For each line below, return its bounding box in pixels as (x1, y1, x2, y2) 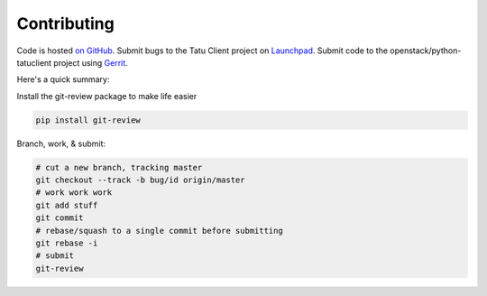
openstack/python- (389, 45, 462, 56)
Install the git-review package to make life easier (16, 90, 198, 101)
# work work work (35, 188, 113, 198)
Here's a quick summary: (16, 74, 110, 85)
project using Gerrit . (53, 57, 128, 68)
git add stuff (35, 199, 98, 210)
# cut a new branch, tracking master (35, 162, 203, 172)
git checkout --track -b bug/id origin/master (35, 175, 245, 185)
